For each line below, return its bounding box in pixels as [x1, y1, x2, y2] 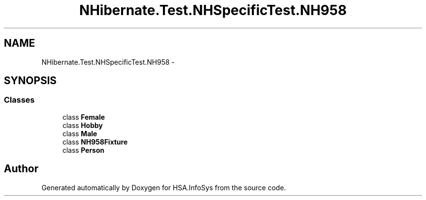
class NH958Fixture [62, 137, 128, 146]
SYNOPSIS [4, 74, 57, 87]
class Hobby [62, 121, 103, 129]
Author [4, 163, 38, 175]
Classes [4, 95, 35, 105]
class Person [62, 145, 105, 154]
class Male [62, 129, 97, 138]
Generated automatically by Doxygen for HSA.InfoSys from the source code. [41, 183, 286, 192]
